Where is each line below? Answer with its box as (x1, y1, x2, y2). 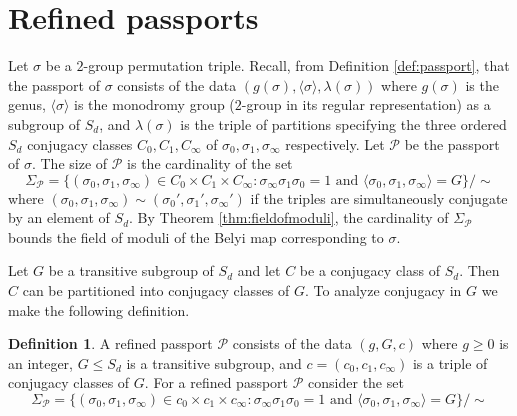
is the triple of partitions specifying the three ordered (180, 113, 507, 134)
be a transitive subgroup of (48, 260, 214, 281)
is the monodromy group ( (74, 94, 235, 115)
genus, (8, 94, 46, 115)
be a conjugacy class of (299, 260, 440, 281)
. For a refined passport (144, 372, 289, 393)
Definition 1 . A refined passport (8, 333, 213, 354)
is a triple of (412, 352, 488, 373)
